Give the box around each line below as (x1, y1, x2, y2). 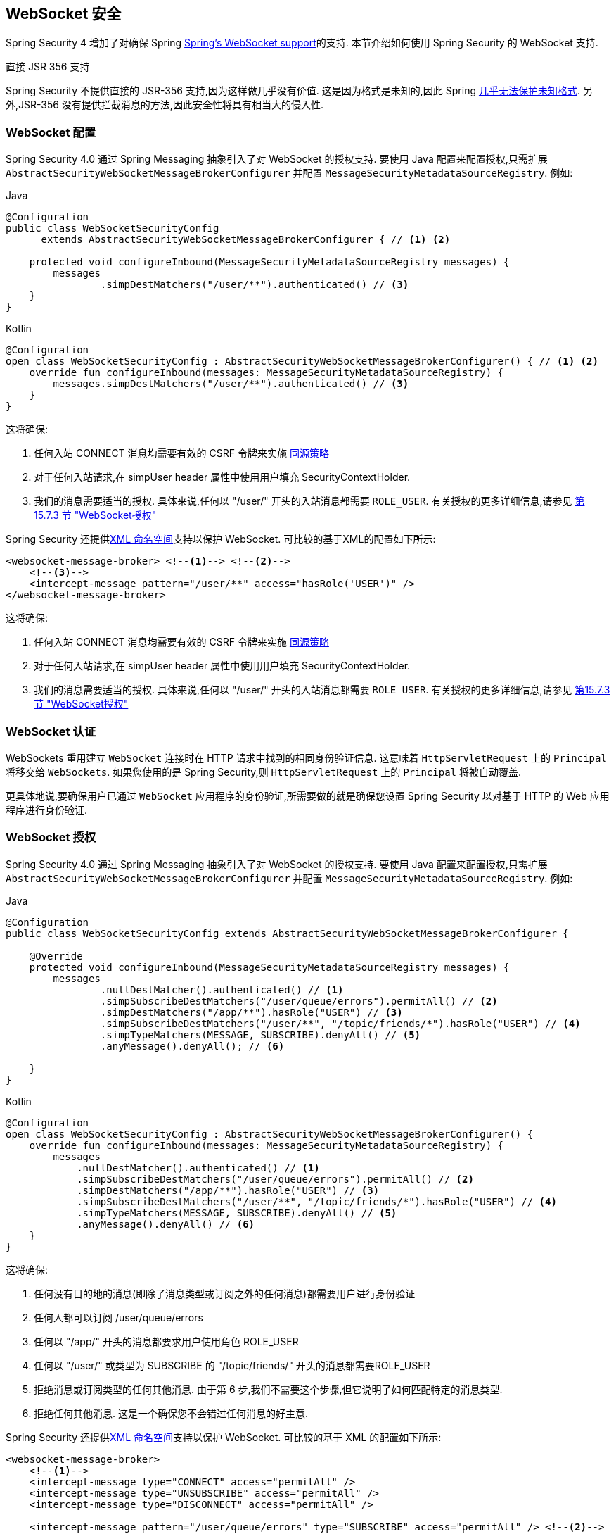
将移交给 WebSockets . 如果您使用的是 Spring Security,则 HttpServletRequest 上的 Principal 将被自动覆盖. (6, 765, 522, 778)
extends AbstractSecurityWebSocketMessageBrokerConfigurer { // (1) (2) (41, 234, 451, 246)
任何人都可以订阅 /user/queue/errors (34, 1311, 203, 1324)
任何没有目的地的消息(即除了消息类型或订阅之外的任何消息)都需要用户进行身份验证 (34, 1287, 416, 1300)
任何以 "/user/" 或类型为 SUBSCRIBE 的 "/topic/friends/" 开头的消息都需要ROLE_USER (34, 1359, 430, 1371)
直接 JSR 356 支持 (6, 61, 90, 73)
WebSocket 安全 (6, 5, 122, 23)
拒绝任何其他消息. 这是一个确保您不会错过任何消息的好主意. (34, 1407, 309, 1419)
